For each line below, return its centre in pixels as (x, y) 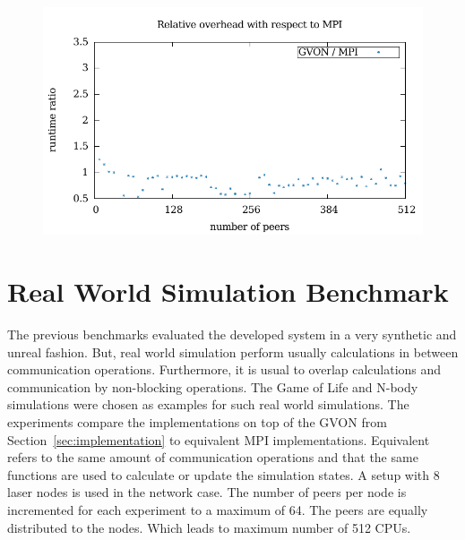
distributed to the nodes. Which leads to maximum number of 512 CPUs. (209, 527)
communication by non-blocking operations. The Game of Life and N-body (213, 386)
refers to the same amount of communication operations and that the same (213, 457)
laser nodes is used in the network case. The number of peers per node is (207, 492)
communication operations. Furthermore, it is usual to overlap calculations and (224, 369)
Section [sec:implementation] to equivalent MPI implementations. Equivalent (219, 439)
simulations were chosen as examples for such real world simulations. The (208, 404)
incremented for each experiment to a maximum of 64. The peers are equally (218, 510)
